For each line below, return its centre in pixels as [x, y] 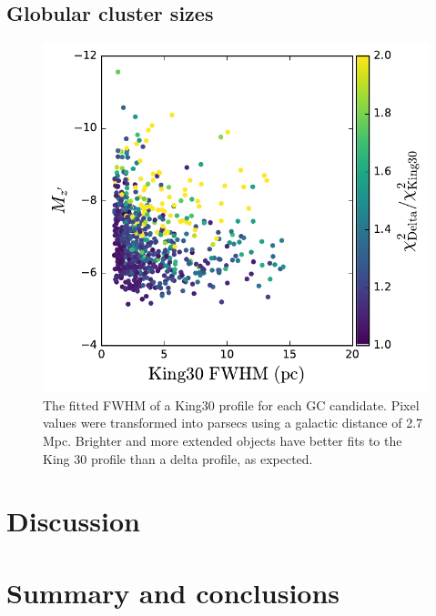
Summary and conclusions [173, 592]
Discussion [73, 521]
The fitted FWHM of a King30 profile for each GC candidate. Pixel [231, 404]
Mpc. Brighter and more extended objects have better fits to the [223, 440]
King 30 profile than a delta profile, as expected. [178, 458]
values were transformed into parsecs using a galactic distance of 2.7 [233, 423]
